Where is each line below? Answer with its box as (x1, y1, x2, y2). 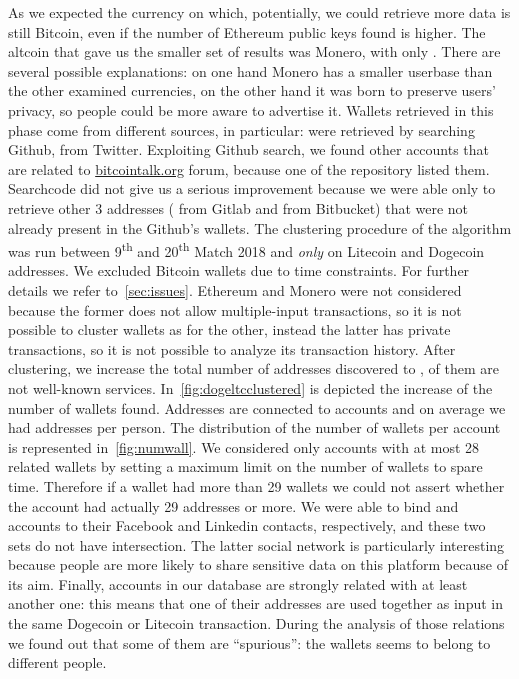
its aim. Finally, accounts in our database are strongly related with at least (8, 573, 468, 594)
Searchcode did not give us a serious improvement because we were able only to (8, 178, 496, 199)
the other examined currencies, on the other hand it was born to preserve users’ (8, 80, 496, 101)
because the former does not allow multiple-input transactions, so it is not (8, 299, 462, 320)
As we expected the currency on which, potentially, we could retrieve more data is (8, 2, 511, 22)
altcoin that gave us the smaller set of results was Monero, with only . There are (8, 41, 501, 62)
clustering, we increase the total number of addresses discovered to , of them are (8, 358, 500, 379)
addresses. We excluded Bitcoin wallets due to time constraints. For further (8, 260, 470, 281)
